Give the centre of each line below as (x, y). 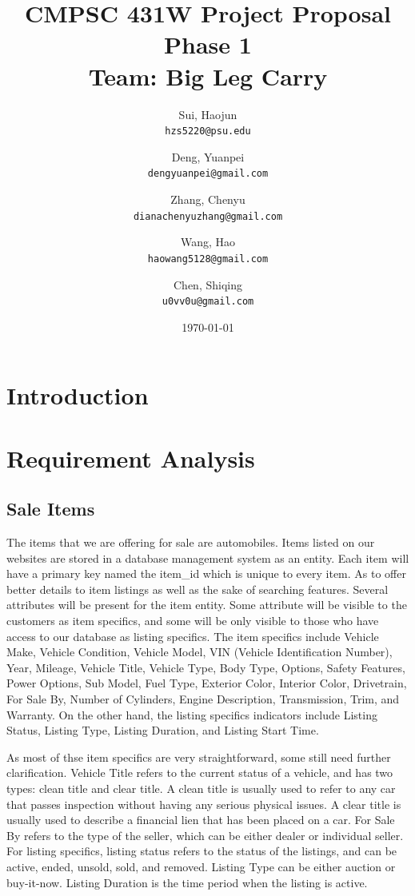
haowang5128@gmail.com (208, 259)
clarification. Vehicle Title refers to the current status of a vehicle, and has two (200, 773)
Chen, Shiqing (208, 284)
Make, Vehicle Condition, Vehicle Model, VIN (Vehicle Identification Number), (200, 652)
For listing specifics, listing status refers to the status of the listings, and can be (202, 851)
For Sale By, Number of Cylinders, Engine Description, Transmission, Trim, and (203, 699)
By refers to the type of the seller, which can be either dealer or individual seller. (205, 835)
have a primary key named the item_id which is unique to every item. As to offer (206, 573)
